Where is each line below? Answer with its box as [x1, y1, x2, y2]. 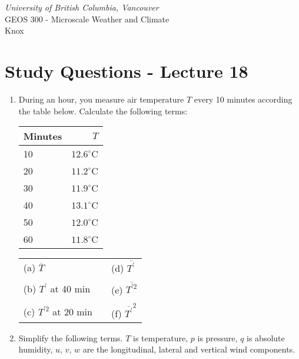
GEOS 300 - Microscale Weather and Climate [5, 12, 170, 25]
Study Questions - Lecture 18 [5, 58, 248, 83]
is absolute [247, 331, 285, 344]
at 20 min [52, 304, 92, 318]
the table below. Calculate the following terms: [18, 104, 188, 117]
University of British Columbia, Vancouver [5, 1, 159, 13]
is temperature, [133, 331, 188, 344]
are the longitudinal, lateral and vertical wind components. [82, 343, 295, 355]
